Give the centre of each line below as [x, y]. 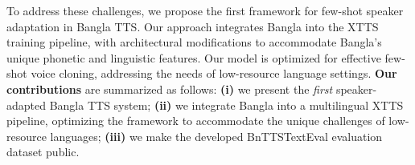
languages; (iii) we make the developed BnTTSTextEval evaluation [216, 136]
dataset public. [43, 152]
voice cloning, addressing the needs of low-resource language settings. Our [214, 73]
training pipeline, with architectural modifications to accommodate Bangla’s [194, 42]
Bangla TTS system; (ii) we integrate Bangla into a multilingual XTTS [226, 105]
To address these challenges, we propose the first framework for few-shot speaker [205, 10]
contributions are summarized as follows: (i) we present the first [170, 89]
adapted [27, 105]
